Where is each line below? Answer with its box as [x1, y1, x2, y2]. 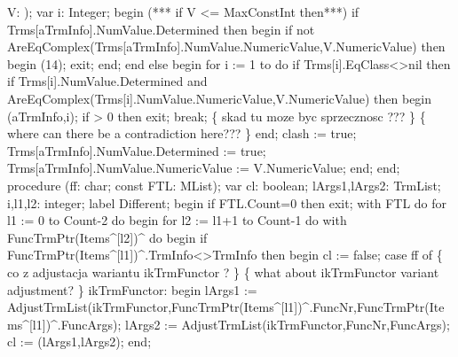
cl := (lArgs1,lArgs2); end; [7, 332, 152, 351]
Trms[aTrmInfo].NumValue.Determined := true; [7, 141, 266, 159]
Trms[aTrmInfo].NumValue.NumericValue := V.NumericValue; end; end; [7, 159, 400, 177]
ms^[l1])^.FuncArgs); [7, 314, 122, 333]
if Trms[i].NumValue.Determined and [7, 72, 208, 90]
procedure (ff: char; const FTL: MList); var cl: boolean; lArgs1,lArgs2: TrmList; [7, 175, 441, 194]
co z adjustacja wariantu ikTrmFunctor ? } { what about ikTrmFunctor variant [7, 262, 439, 281]
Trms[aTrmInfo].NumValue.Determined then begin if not [7, 19, 315, 38]
